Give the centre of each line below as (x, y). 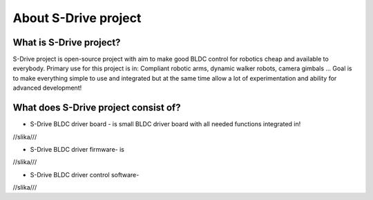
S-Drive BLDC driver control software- (85, 174)
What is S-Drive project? (67, 42)
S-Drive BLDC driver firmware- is (77, 149)
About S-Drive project (77, 18)
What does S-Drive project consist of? (97, 108)
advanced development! (47, 88)
